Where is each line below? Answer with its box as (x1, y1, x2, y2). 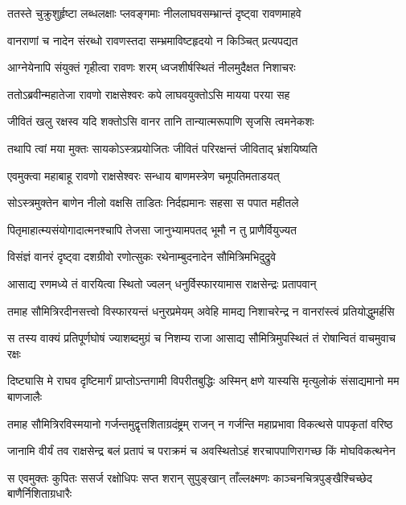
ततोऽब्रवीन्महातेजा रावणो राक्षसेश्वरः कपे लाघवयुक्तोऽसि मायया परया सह (7, 85, 290, 102)
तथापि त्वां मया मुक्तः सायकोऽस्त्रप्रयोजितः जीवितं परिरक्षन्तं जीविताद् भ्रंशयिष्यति (7, 139, 318, 156)
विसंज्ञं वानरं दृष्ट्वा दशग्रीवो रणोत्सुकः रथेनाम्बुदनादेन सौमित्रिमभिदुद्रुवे (7, 248, 277, 265)
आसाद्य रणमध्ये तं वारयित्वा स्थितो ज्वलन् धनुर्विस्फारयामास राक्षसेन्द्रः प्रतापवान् (7, 275, 317, 292)
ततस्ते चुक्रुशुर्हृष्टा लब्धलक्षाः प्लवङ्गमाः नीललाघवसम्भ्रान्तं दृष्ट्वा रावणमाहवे (7, 5, 301, 21)
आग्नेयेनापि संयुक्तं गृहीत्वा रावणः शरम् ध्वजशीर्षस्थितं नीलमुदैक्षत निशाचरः (7, 59, 296, 76)
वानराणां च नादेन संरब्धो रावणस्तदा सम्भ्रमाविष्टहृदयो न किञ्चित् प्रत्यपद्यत (7, 31, 298, 48)
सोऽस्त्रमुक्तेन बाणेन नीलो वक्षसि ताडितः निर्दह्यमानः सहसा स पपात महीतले (7, 194, 299, 211)
